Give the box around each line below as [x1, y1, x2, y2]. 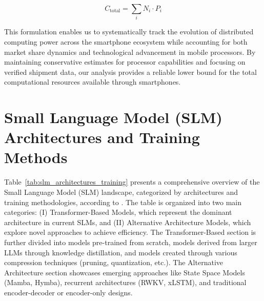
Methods [4, 147, 68, 168]
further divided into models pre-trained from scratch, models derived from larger [4, 236, 257, 247]
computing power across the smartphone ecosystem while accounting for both [4, 36, 248, 47]
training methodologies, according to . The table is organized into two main [4, 196, 242, 207]
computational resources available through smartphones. [4, 76, 181, 87]
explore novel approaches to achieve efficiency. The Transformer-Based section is [4, 227, 256, 237]
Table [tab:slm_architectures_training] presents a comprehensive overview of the [4, 176, 260, 187]
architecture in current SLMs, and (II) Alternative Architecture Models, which [4, 216, 251, 227]
